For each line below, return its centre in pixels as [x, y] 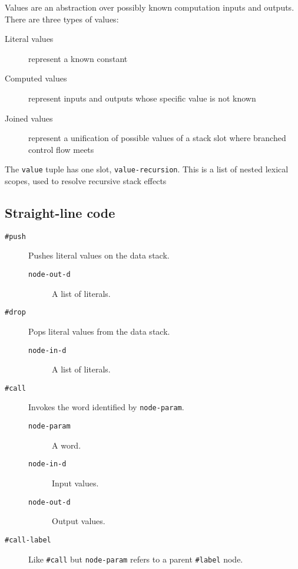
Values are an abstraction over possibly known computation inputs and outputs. [150, 7]
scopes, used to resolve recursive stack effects [86, 181]
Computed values [36, 78]
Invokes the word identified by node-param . [106, 407]
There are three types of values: [62, 19]
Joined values [29, 118]
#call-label [28, 540]
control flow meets [61, 149]
